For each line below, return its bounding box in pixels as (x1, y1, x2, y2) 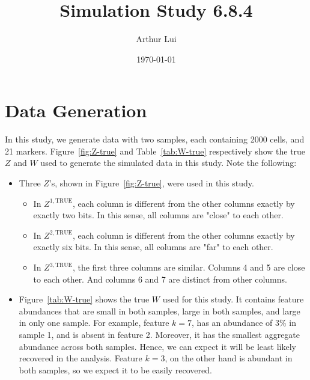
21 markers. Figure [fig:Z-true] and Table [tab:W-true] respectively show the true (5, 144, 306, 157)
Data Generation (5, 98, 147, 123)
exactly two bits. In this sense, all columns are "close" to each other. (33, 209, 284, 221)
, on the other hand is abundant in (165, 352, 293, 364)
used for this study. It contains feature (162, 293, 304, 305)
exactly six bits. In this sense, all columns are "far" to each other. (33, 241, 273, 253)
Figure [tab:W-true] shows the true (19, 293, 150, 305)
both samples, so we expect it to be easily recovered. (19, 363, 212, 376)
